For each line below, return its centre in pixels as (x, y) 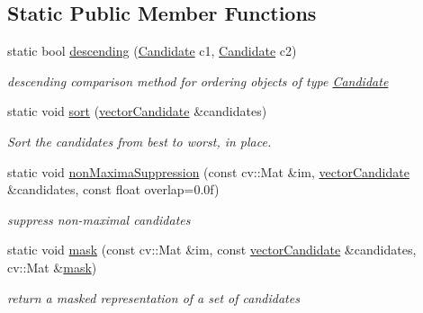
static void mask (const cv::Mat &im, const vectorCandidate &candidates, (212, 250)
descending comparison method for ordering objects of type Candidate (198, 80)
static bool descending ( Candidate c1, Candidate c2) (152, 51)
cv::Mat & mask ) (52, 267)
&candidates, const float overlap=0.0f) (113, 189)
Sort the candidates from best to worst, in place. (139, 141)
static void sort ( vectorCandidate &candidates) (137, 111)
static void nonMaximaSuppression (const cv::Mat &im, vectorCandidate (208, 171)
